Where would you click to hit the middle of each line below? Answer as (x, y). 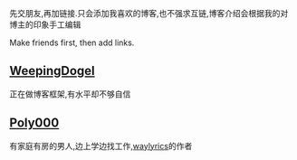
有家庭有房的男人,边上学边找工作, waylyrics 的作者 (101, 146)
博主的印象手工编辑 (45, 24)
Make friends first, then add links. (72, 42)
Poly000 (34, 123)
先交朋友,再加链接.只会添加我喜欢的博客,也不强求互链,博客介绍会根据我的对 (149, 13)
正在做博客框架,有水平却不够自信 (70, 94)
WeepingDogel (52, 71)
